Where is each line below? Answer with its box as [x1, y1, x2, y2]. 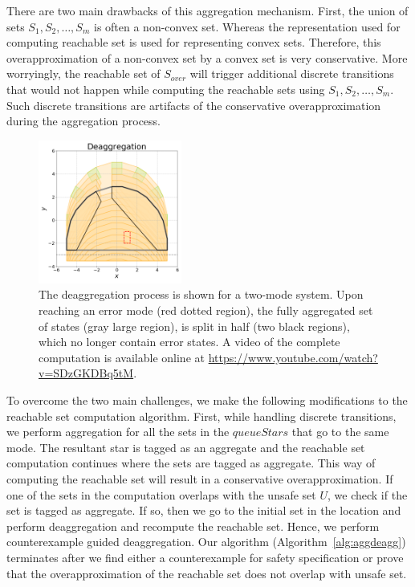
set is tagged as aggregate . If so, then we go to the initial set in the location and [6, 502, 401, 519]
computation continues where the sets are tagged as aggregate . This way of [6, 455, 376, 471]
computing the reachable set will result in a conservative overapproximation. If [6, 470, 393, 487]
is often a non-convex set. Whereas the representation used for [93, 18, 401, 35]
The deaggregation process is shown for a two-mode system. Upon [39, 286, 364, 303]
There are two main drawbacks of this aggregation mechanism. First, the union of [6, 2, 409, 18]
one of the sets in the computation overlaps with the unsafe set [6, 486, 316, 503]
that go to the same [291, 423, 389, 440]
